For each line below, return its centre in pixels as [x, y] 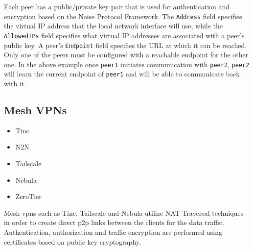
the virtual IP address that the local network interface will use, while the [114, 26]
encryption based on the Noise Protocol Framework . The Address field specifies [123, 16]
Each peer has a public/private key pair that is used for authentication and [117, 6]
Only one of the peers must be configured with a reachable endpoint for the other [126, 55]
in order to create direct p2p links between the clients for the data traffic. [114, 222]
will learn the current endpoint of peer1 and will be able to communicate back [122, 74]
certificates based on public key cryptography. [72, 241]
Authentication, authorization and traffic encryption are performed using [113, 232]
